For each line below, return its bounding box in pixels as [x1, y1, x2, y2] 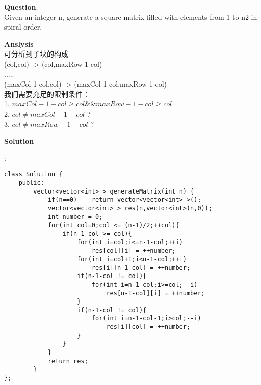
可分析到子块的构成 [4, 48, 68, 59]
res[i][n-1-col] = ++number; [91, 264, 191, 271]
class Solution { [4, 171, 63, 178]
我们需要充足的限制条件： [4, 88, 90, 99]
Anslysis [4, 38, 34, 49]
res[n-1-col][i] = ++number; [106, 289, 205, 297]
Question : [4, 2, 38, 12]
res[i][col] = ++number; [106, 323, 191, 331]
